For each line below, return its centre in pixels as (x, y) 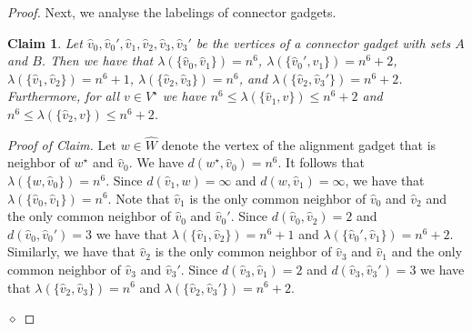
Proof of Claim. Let (62, 144)
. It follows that (321, 162)
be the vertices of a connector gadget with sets (323, 42)
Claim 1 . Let (45, 42)
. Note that (139, 198)
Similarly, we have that (71, 251)
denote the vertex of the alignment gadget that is (299, 144)
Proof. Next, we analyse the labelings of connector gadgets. (172, 12)
